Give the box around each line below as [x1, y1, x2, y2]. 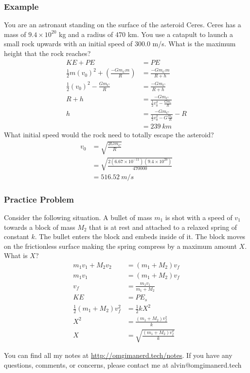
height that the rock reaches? [4, 48, 91, 58]
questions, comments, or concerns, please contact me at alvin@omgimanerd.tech [4, 359, 242, 370]
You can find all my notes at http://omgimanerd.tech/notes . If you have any [4, 350, 232, 360]
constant [4, 231, 29, 242]
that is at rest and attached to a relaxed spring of [89, 222, 237, 232]
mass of [4, 29, 26, 39]
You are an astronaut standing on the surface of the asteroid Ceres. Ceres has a [4, 19, 241, 30]
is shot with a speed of [165, 212, 232, 223]
